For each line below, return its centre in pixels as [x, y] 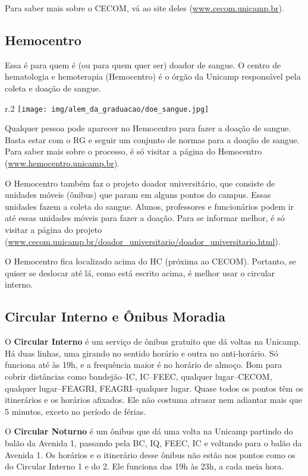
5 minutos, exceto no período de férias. [76, 411]
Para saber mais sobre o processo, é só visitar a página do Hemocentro [133, 151]
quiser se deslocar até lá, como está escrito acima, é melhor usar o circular [140, 272]
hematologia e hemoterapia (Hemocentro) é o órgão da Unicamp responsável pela [153, 76]
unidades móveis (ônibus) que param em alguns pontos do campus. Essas [138, 195]
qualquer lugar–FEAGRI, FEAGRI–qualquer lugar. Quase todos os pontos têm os [154, 388]
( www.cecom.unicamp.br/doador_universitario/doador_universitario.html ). [143, 241]
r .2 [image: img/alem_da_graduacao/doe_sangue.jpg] [107, 108]
